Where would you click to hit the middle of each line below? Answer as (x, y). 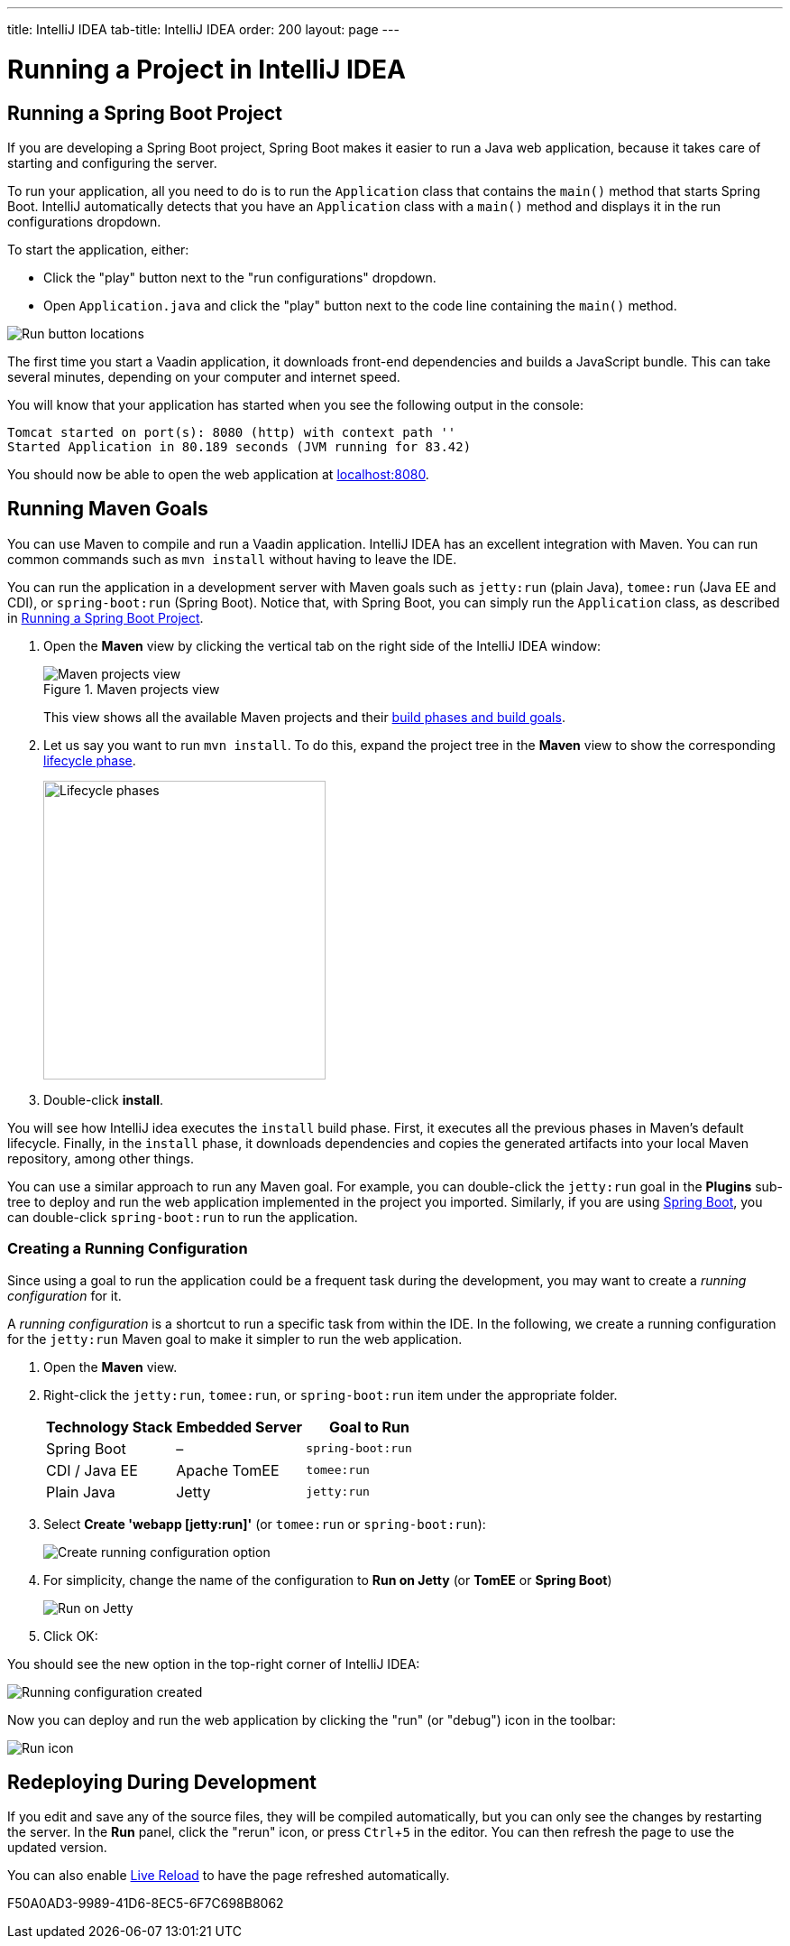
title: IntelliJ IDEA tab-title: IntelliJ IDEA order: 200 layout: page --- (203, 29)
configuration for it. (64, 1295)
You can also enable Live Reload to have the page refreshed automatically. (229, 1876)
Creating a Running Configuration (128, 1249)
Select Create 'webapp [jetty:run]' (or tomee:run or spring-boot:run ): (265, 1524)
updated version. (57, 1848)
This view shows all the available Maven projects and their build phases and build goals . (304, 717)
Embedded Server (239, 1427)
